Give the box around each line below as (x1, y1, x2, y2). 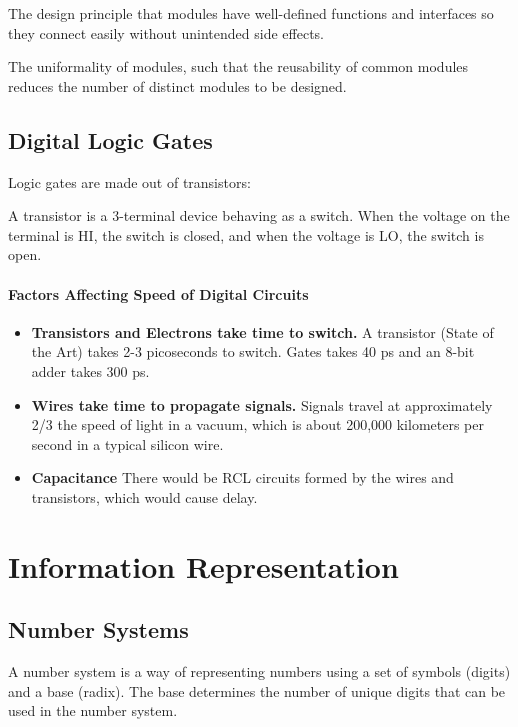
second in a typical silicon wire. (31, 433, 224, 454)
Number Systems (8, 614, 189, 645)
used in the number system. (8, 700, 178, 721)
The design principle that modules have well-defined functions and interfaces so (8, 3, 494, 23)
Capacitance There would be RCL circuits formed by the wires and (31, 467, 454, 488)
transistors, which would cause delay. (31, 486, 258, 507)
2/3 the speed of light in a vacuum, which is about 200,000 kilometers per (31, 414, 484, 435)
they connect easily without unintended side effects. (8, 22, 324, 43)
